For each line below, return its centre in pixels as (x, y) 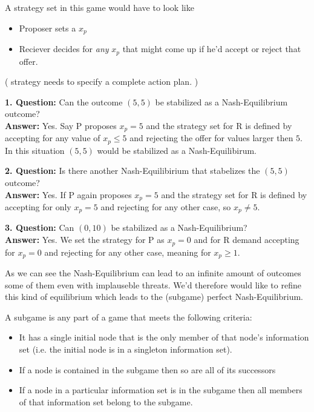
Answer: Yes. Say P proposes (61, 125)
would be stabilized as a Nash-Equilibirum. (177, 150)
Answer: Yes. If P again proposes (68, 194)
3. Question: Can (40, 228)
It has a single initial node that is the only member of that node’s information (164, 337)
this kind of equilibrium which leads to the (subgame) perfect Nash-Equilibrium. (154, 297)
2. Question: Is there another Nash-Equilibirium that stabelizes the (132, 171)
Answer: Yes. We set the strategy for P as (85, 240)
